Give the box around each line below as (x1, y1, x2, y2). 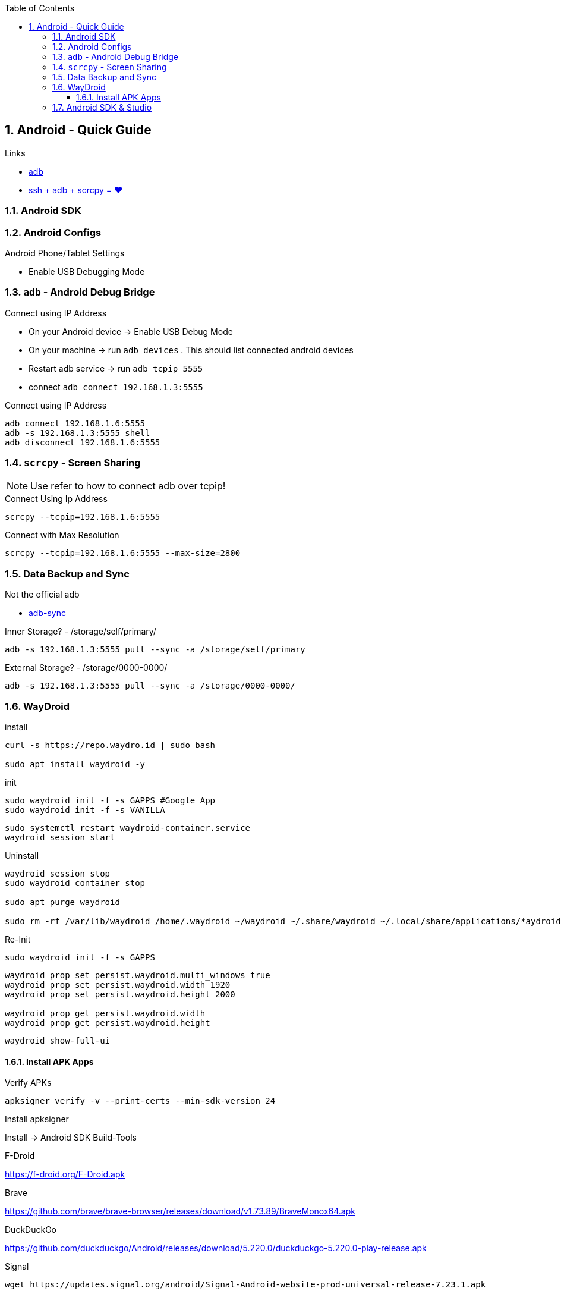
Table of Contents (5, 3, 75, 13)
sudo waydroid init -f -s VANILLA (5, 805, 165, 815)
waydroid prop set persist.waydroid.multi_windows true (5, 970, 270, 980)
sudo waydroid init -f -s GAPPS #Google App (5, 795, 216, 805)
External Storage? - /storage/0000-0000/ (5, 662, 168, 673)
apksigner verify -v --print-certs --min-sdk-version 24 (5, 1096, 276, 1106)
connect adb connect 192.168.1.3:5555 (29, 381, 203, 392)
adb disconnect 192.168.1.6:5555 (5, 437, 160, 447)
